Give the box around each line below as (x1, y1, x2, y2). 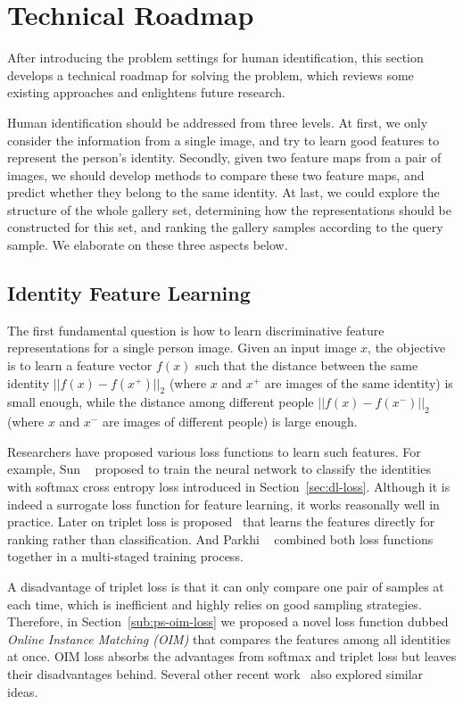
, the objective (368, 338, 446, 357)
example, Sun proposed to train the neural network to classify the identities (7, 460, 431, 478)
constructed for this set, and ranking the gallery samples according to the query (7, 218, 443, 236)
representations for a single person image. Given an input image (7, 338, 357, 357)
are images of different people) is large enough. (102, 412, 358, 431)
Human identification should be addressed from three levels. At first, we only (7, 112, 428, 131)
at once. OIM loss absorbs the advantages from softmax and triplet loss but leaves (7, 647, 457, 666)
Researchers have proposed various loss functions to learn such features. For (7, 442, 421, 460)
